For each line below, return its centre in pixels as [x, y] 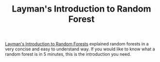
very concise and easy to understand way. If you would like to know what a [80, 49]
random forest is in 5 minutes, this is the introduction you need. [68, 54]
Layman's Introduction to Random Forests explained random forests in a [77, 44]
